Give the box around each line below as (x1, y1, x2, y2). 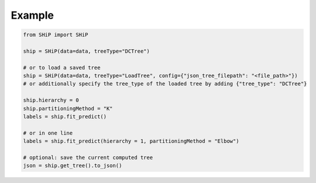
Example (11, 9, 54, 22)
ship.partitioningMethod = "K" (23, 105, 114, 112)
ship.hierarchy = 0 (23, 97, 79, 103)
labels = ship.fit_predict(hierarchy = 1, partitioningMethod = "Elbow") (23, 138, 239, 144)
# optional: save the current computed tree (23, 154, 153, 161)
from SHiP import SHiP (23, 32, 88, 38)
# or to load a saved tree (23, 64, 101, 71)
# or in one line (23, 129, 73, 136)
